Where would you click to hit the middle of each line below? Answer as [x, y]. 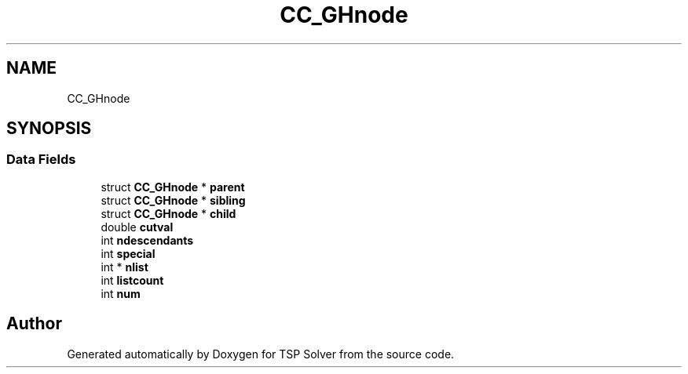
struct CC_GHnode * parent [173, 187]
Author [34, 324]
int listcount [132, 280]
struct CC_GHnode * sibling [173, 200]
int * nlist [124, 267]
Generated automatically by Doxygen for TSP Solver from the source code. [261, 354]
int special [128, 253]
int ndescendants [147, 240]
